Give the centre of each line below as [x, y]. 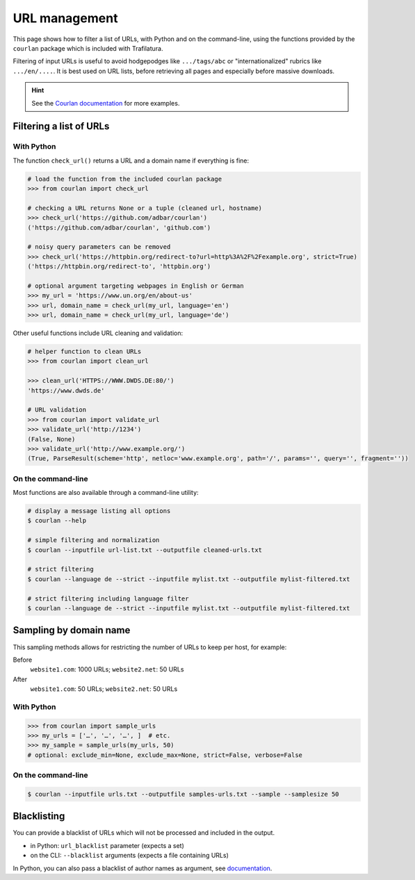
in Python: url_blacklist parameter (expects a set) [107, 845]
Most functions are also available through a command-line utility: [106, 493]
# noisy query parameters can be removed [99, 247]
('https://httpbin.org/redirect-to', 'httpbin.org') [119, 267]
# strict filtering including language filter [108, 598]
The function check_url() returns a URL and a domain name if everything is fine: [131, 161]
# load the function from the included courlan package [125, 179]
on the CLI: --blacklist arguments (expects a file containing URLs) [129, 856]
